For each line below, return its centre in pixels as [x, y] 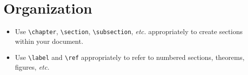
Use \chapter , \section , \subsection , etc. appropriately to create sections [129, 31]
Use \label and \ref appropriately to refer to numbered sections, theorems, [130, 57]
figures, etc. [32, 67]
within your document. [49, 41]
